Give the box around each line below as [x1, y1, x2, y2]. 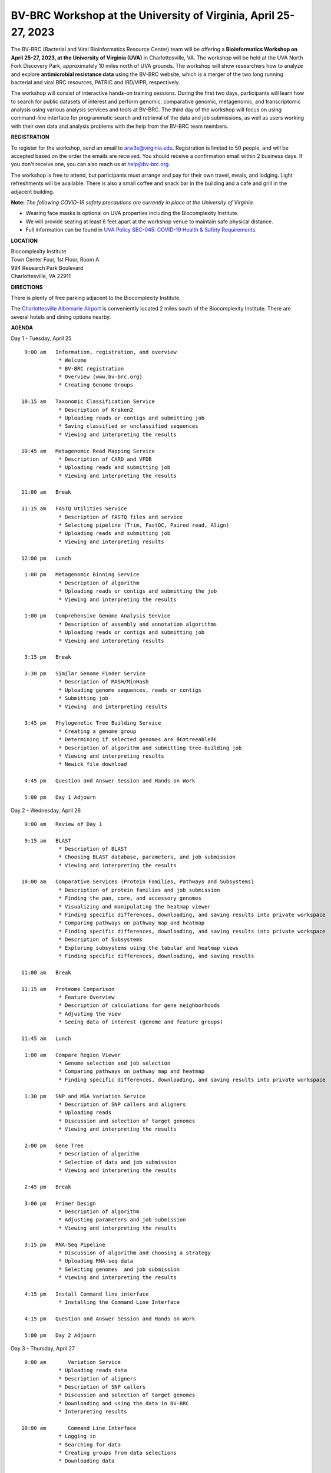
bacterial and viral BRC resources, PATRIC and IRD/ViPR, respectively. [11, 78, 180, 85]
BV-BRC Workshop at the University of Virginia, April [11, 9, 275, 22]
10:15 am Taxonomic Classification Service [21, 398, 155, 405]
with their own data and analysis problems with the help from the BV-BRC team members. [11, 123, 229, 130]
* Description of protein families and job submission [58, 887, 220, 893]
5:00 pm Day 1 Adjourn [24, 794, 97, 801]
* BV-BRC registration [58, 365, 124, 372]
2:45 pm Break [24, 1183, 71, 1190]
